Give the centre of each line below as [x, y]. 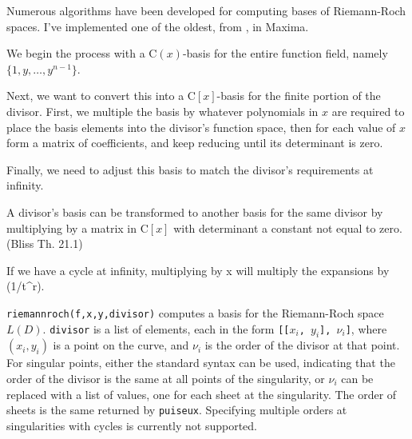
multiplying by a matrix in [72, 227]
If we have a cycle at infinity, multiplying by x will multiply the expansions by [198, 270]
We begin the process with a [76, 53]
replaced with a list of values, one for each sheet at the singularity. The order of [202, 394]
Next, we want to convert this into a [95, 96]
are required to [368, 111]
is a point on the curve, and [121, 345]
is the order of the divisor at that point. [302, 345]
